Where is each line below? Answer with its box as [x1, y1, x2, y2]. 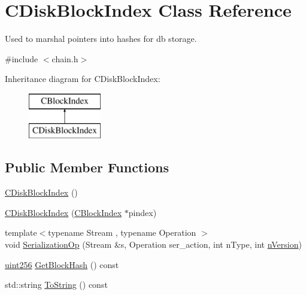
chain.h [51, 52, 78, 65]
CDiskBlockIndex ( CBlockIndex [5, 206, 122, 218]
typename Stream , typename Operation [48, 226, 196, 239]
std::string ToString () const [5, 278, 108, 291]
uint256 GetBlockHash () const [5, 258, 119, 270]
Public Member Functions [5, 158, 169, 177]
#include [5, 52, 38, 65]
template [5, 226, 37, 239]
